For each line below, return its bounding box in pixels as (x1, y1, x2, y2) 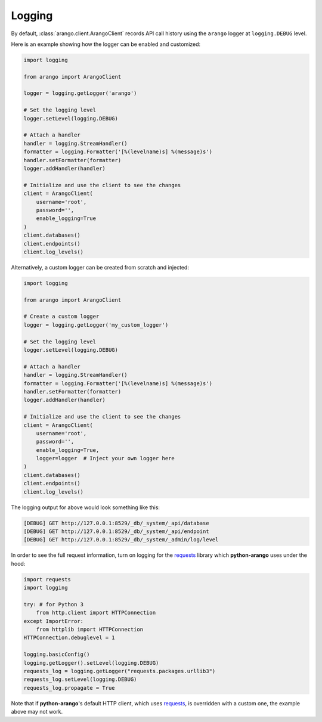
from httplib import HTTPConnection (36, 626, 143, 633)
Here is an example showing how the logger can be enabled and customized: (11, 41, 201, 48)
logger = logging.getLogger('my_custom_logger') (23, 321, 169, 328)
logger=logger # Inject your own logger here (36, 455, 175, 462)
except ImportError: (23, 618, 83, 624)
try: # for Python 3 (23, 601, 83, 608)
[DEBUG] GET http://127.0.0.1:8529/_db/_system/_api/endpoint (23, 528, 209, 535)
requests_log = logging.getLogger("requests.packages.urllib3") (23, 668, 216, 675)
